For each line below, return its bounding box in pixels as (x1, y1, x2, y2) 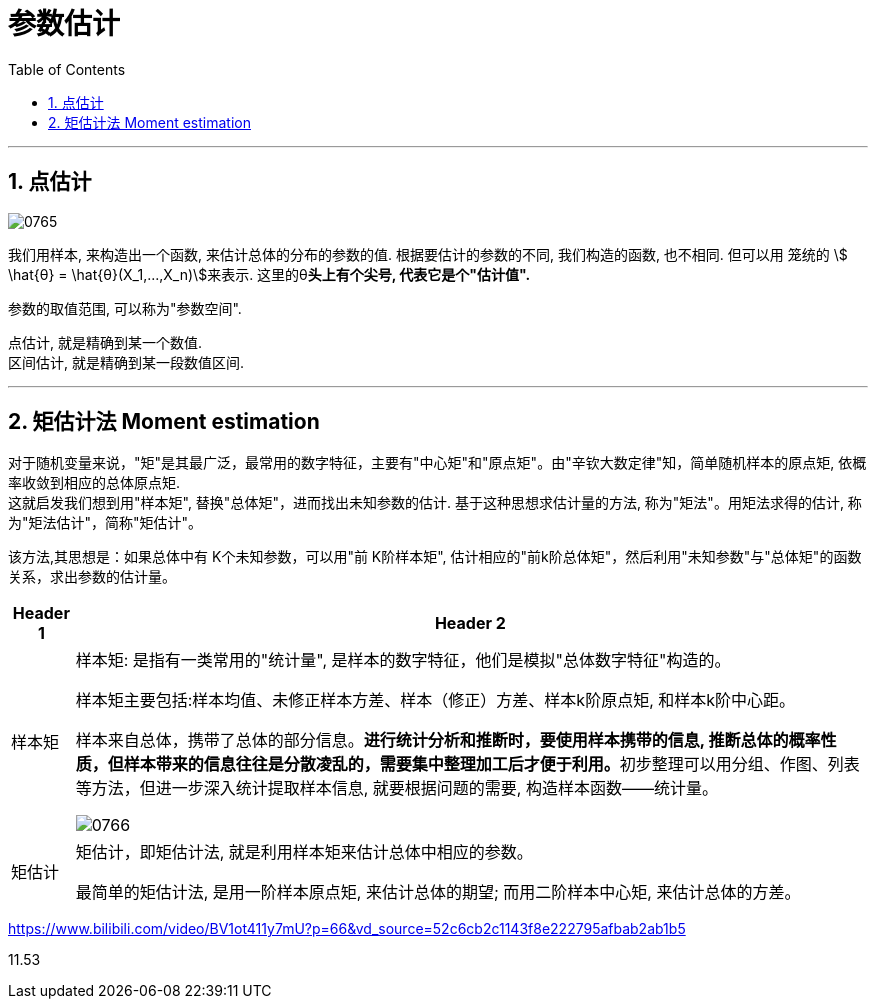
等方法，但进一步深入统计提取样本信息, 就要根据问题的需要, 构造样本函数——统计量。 (75, 778, 718, 799)
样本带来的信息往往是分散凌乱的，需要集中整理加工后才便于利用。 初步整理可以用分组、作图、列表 (123, 754, 860, 775)
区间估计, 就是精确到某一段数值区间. (8, 353, 245, 371)
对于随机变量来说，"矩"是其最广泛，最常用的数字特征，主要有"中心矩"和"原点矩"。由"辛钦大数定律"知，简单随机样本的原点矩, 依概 (8, 454, 867, 472)
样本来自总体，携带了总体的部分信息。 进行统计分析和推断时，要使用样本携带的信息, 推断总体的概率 (75, 730, 821, 751)
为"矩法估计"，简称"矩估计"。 (8, 514, 203, 532)
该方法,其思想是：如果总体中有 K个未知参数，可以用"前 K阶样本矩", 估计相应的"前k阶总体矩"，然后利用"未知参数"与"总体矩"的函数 (8, 548, 862, 566)
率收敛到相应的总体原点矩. (8, 474, 181, 492)
